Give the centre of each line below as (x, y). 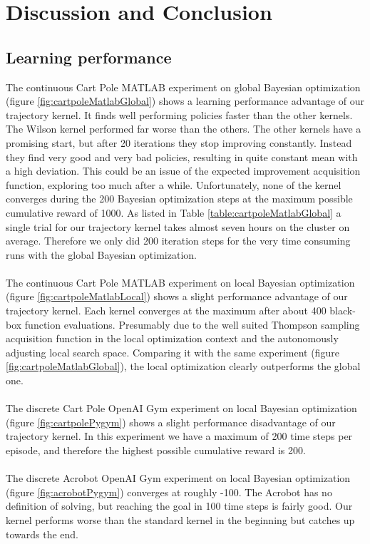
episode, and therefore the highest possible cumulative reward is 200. (156, 450)
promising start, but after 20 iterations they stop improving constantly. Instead (179, 142)
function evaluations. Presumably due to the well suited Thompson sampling (192, 324)
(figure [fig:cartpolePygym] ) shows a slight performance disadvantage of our (171, 422)
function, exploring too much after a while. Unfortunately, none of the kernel (174, 184)
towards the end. (42, 534)
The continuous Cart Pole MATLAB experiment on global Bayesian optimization (183, 87)
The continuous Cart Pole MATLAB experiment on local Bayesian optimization (180, 282)
